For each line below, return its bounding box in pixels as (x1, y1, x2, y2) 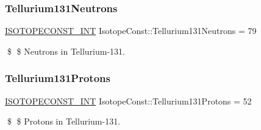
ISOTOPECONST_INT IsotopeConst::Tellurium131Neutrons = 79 (5, 24, 257, 37)
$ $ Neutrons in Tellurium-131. (7, 44, 126, 57)
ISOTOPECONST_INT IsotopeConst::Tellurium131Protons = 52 (5, 94, 252, 107)
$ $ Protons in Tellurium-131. (7, 115, 121, 128)
